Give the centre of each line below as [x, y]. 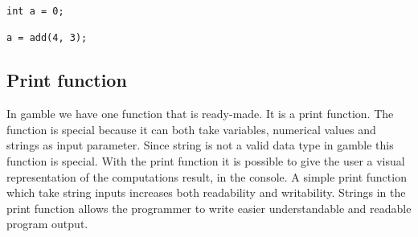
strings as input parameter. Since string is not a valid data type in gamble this [200, 145]
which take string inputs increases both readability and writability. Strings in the [206, 192]
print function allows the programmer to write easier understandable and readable [209, 208]
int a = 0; [35, 11]
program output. [47, 224]
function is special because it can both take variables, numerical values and [191, 129]
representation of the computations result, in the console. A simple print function [207, 176]
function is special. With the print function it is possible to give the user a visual [206, 160]
